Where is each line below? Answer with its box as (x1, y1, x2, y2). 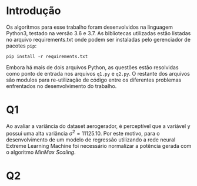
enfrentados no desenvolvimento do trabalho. (6, 82, 117, 89)
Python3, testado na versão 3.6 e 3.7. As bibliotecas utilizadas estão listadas (6, 29, 191, 36)
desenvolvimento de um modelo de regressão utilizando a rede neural (6, 136, 176, 143)
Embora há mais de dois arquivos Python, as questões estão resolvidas (6, 63, 179, 71)
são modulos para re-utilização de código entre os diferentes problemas (6, 76, 182, 83)
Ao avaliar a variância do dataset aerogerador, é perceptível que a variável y (6, 122, 191, 130)
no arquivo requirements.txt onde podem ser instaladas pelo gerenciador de (6, 36, 191, 43)
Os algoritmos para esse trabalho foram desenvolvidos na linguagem (6, 23, 173, 31)
